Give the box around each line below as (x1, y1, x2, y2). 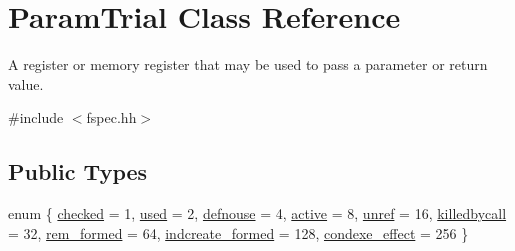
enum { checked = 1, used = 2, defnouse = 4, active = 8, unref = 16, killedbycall (8, 203, 507, 224)
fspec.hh (86, 107, 137, 128)
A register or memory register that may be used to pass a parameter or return (8, 54, 488, 75)
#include (8, 107, 64, 128)
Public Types (8, 156, 148, 187)
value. (8, 73, 44, 94)
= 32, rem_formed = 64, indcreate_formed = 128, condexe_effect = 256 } (8, 222, 469, 243)
